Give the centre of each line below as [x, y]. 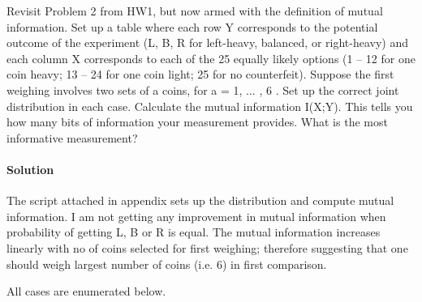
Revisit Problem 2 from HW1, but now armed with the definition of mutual [195, 11]
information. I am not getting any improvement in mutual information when [196, 216]
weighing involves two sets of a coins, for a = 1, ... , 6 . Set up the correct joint [203, 89]
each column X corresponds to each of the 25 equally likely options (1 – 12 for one [211, 58]
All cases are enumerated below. [86, 291]
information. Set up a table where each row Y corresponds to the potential [192, 26]
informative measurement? [72, 137]
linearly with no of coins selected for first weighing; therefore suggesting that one [207, 247]
